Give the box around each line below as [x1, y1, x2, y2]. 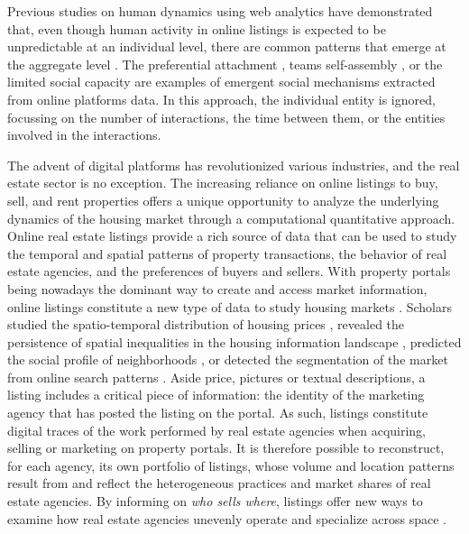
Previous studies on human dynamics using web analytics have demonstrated [7, 2, 433, 20]
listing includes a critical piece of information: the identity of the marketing [7, 385, 425, 404]
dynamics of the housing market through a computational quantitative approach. [7, 208, 455, 227]
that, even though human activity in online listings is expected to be [7, 19, 386, 38]
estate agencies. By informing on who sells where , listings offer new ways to [7, 492, 423, 511]
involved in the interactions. [7, 125, 161, 144]
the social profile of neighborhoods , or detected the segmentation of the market [7, 350, 448, 369]
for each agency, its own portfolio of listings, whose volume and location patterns [7, 456, 455, 474]
